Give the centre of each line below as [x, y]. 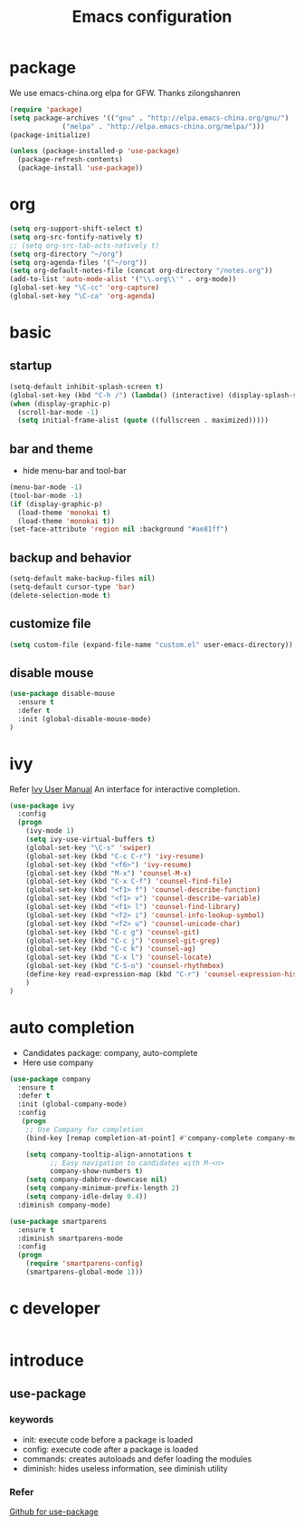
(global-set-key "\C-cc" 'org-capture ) [85, 288]
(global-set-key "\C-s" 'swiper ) [89, 847]
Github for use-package [54, 1511]
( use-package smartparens [58, 1221]
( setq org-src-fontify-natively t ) [76, 237]
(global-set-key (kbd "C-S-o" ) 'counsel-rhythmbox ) [125, 966]
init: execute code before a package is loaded [108, 1439]
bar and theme [51, 449]
